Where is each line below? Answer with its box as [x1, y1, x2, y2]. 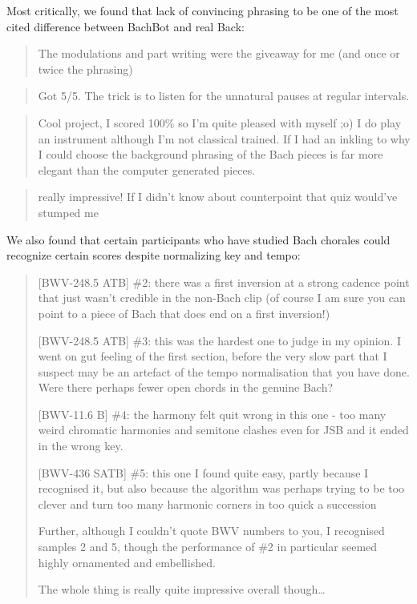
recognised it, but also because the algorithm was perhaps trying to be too [38, 480, 405, 497]
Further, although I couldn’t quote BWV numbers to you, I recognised [38, 522, 385, 539]
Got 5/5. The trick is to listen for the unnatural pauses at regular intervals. [38, 87, 410, 104]
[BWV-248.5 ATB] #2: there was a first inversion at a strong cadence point [38, 273, 410, 290]
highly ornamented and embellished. [38, 554, 216, 570]
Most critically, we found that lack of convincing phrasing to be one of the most [6, 2, 399, 18]
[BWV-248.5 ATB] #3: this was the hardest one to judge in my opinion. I [38, 332, 401, 348]
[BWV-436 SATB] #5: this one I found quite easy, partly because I [38, 464, 369, 481]
